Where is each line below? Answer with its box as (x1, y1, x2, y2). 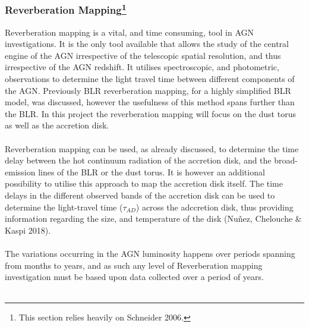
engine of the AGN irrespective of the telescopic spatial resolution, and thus (5, 49, 281, 61)
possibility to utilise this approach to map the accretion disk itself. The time (5, 177, 283, 190)
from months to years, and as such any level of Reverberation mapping (5, 259, 263, 271)
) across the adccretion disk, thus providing (135, 200, 294, 213)
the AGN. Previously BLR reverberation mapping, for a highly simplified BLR (5, 84, 291, 96)
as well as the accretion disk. (5, 119, 109, 131)
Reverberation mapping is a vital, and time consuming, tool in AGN (5, 26, 254, 38)
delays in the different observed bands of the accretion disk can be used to (5, 188, 275, 201)
